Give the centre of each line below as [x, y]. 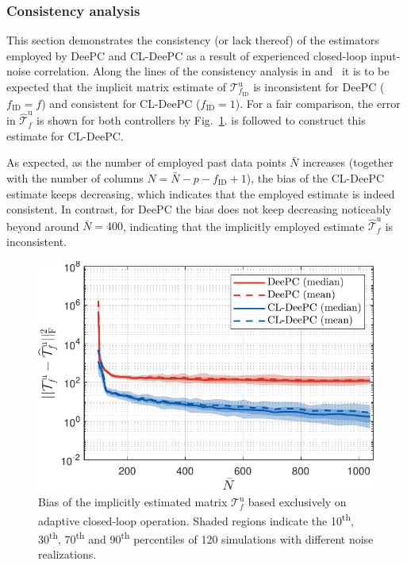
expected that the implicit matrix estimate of [116, 86]
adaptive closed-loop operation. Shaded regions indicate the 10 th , [196, 519]
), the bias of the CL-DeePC [315, 177]
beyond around [43, 226]
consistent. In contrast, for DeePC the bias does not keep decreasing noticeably [199, 209]
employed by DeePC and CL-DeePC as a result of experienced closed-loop [187, 55]
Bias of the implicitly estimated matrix [133, 502]
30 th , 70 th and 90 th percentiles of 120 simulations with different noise [206, 538]
